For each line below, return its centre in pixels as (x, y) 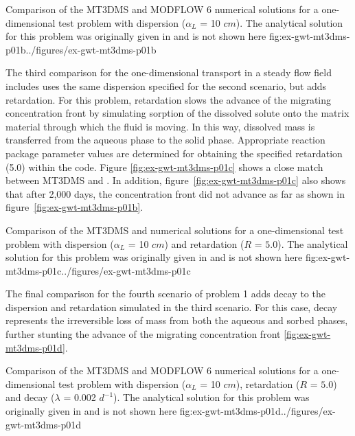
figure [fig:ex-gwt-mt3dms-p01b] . (75, 207)
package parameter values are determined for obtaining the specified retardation (174, 153)
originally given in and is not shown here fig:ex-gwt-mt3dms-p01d (143, 411)
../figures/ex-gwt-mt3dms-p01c (126, 270)
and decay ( (30, 397)
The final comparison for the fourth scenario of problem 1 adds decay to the (165, 294)
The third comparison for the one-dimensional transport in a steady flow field (169, 72)
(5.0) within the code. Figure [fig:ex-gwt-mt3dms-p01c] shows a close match (164, 167)
